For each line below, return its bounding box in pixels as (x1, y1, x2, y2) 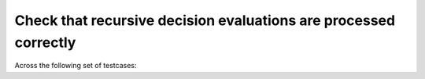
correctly (14, 34, 76, 51)
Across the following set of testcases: (14, 61, 137, 70)
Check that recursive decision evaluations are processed (14, 12, 396, 29)
